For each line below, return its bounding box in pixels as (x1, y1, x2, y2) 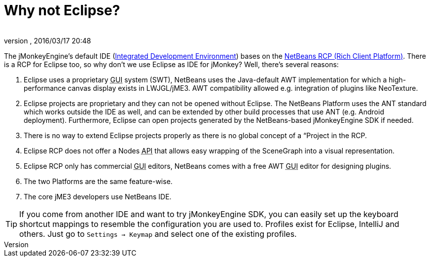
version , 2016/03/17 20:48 (4, 36, 91, 45)
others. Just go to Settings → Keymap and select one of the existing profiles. (19, 228, 297, 239)
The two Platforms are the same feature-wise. (24, 177, 173, 186)
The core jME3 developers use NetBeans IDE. (24, 192, 172, 201)
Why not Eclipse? (4, 2, 120, 19)
